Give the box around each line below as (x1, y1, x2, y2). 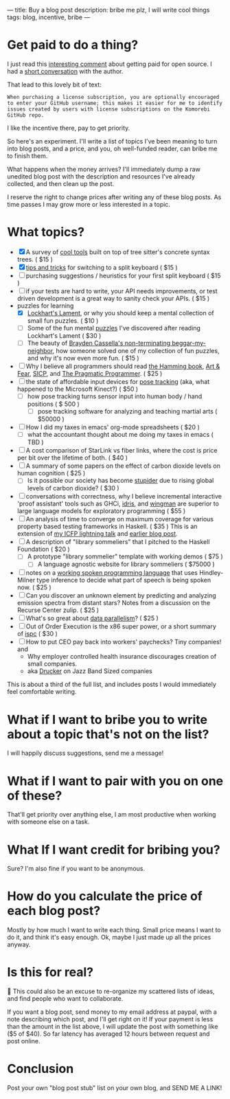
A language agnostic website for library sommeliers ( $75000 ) (37, 560, 215, 569)
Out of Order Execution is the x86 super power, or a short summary (25, 622, 216, 631)
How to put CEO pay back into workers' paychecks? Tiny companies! (25, 638, 222, 646)
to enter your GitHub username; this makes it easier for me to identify (7, 100, 223, 106)
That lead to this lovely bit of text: (7, 80, 102, 89)
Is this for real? (7, 964, 94, 980)
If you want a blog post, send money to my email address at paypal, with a (7, 1008, 218, 1016)
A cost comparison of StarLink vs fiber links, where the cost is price (25, 446, 218, 455)
